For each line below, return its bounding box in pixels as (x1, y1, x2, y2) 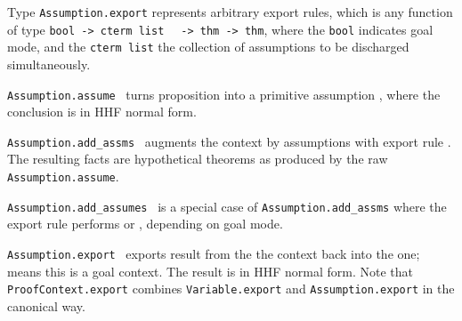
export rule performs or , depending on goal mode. (7, 214, 283, 233)
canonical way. (7, 296, 85, 315)
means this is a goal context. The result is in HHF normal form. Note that (7, 261, 414, 280)
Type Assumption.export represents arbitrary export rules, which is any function (7, 3, 453, 20)
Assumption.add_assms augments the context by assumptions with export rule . (7, 132, 451, 150)
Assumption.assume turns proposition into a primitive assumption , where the (7, 84, 441, 103)
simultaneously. (7, 54, 91, 73)
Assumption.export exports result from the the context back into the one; (7, 244, 420, 262)
